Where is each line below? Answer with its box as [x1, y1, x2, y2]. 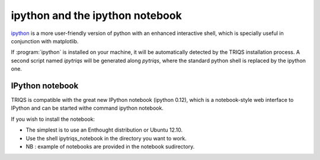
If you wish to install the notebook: [11, 116, 95, 123]
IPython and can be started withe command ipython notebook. [11, 104, 164, 112]
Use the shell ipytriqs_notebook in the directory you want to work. [25, 135, 187, 142]
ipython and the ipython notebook [11, 9, 182, 22]
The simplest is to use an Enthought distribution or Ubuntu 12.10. [25, 126, 183, 133]
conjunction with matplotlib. [11, 37, 79, 44]
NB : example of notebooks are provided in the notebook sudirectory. [25, 143, 195, 150]
